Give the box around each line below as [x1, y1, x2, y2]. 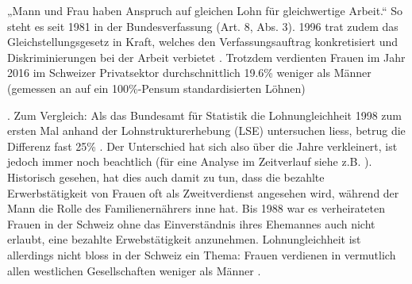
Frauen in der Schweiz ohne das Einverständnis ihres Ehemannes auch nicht [7, 215, 375, 232]
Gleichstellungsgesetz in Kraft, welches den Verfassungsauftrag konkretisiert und [7, 33, 399, 50]
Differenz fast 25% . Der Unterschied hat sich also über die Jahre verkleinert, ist [7, 137, 398, 154]
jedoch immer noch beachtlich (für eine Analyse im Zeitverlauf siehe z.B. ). [7, 153, 372, 170]
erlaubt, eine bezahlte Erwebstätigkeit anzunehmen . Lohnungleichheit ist [7, 231, 361, 248]
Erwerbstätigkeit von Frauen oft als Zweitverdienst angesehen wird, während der [7, 184, 399, 201]
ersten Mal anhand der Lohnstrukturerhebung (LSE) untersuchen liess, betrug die [7, 122, 406, 139]
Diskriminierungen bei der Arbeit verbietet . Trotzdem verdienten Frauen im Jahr [7, 48, 406, 65]
